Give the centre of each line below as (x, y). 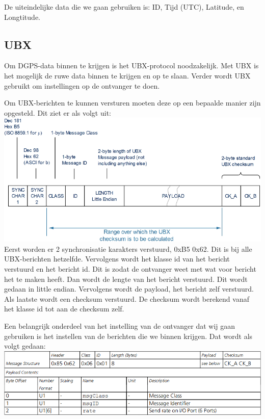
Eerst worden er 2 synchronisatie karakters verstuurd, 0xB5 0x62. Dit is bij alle (128, 248)
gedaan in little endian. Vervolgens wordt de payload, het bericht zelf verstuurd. (129, 289)
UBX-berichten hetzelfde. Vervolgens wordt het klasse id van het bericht (117, 259)
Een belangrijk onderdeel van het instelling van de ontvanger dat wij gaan (120, 325)
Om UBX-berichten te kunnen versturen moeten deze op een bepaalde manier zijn (132, 103)
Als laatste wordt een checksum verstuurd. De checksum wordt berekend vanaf (127, 298)
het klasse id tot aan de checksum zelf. (64, 309)
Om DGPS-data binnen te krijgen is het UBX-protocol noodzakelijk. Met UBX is (131, 66)
